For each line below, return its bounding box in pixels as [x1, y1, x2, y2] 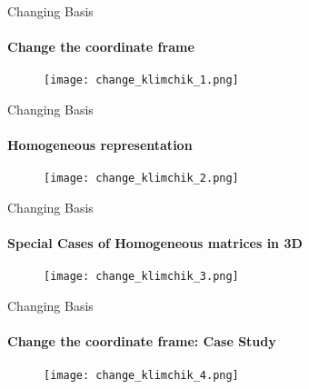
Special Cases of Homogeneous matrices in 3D [7, 234, 303, 253]
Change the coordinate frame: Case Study [7, 332, 276, 351]
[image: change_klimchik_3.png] [44, 270, 239, 284]
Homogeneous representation [7, 135, 193, 155]
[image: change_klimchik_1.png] [44, 74, 239, 87]
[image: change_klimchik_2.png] [44, 172, 239, 185]
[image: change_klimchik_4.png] [44, 368, 239, 382]
